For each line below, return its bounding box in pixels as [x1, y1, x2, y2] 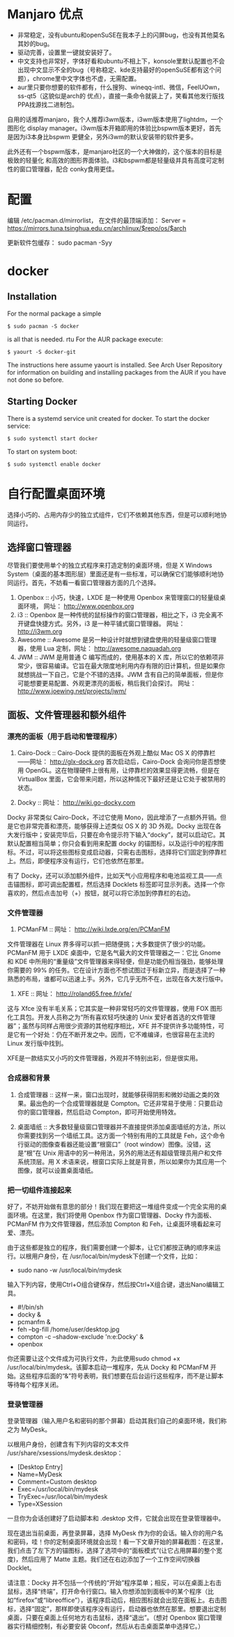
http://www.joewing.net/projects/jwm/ [17, 687, 127, 695]
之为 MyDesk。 [7, 1425, 51, 1434]
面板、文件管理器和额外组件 [7, 708, 127, 721]
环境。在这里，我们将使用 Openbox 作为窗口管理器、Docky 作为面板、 [13, 1211, 216, 1220]
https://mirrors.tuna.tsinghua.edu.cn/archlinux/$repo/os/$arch [7, 224, 187, 232]
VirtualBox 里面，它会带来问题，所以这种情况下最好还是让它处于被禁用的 [17, 775, 226, 784]
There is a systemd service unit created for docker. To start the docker [7, 414, 210, 422]
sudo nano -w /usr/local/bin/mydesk [17, 1266, 122, 1275]
